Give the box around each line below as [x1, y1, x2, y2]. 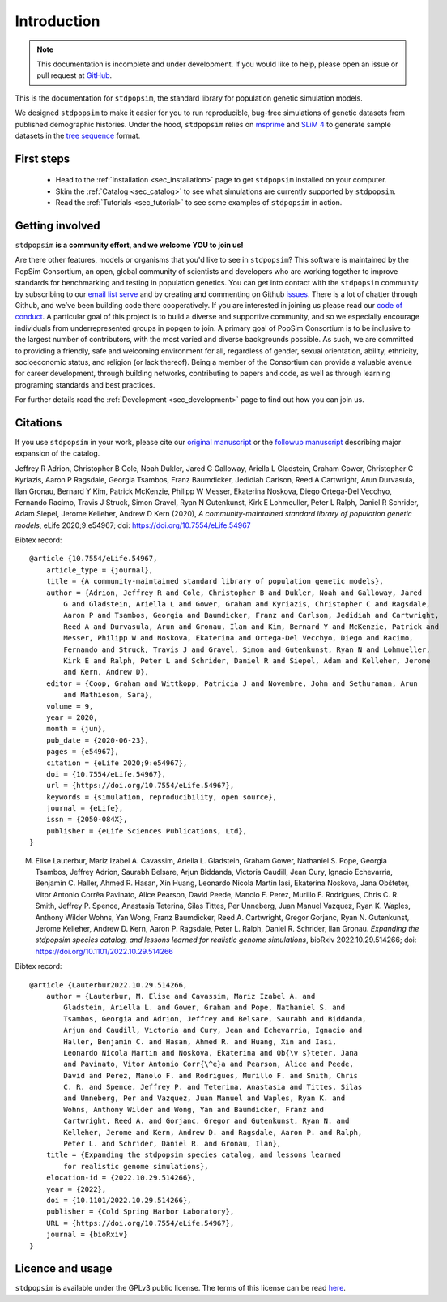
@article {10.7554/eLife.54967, [29, 554, 158, 563]
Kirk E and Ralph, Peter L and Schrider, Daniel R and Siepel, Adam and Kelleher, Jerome [63, 657, 431, 665]
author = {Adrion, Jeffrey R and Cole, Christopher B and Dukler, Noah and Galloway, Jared [45, 588, 423, 597]
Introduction [15, 12, 100, 30]
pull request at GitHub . [36, 71, 113, 80]
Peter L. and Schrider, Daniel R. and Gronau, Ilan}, [63, 1139, 282, 1149]
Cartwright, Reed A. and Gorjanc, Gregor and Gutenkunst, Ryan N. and [63, 1116, 350, 1126]
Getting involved [15, 219, 100, 233]
